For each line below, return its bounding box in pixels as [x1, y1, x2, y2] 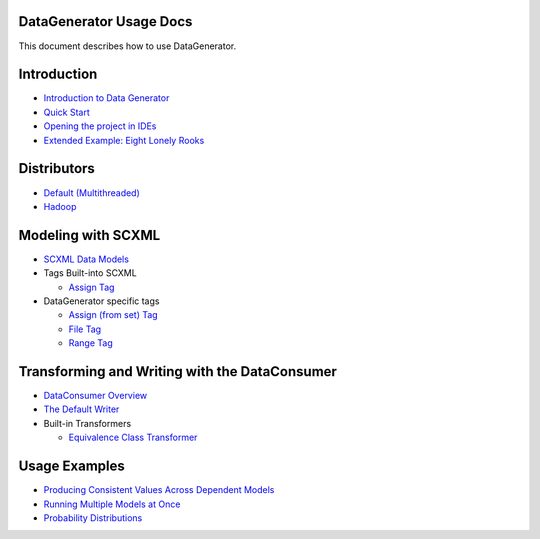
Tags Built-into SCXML [43, 267, 137, 279]
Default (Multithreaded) [43, 186, 140, 199]
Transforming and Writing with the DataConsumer [18, 363, 337, 380]
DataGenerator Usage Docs [18, 13, 193, 30]
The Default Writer [43, 403, 120, 415]
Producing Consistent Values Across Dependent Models [43, 484, 275, 496]
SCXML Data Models [43, 253, 130, 265]
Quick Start [43, 106, 90, 118]
